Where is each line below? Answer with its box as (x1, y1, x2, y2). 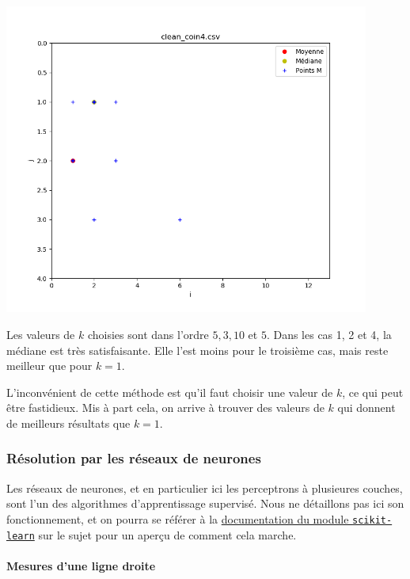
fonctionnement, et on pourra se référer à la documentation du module (6, 510, 349, 527)
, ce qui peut (342, 383, 404, 400)
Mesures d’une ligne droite (6, 557, 156, 573)
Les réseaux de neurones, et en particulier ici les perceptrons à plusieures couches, (6, 479, 403, 496)
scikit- (352, 514, 393, 526)
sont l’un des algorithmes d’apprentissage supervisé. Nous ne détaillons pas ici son (6, 495, 404, 512)
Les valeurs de (6, 326, 75, 342)
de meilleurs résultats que (6, 414, 131, 431)
